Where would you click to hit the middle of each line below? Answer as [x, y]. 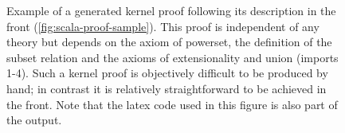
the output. [34, 120]
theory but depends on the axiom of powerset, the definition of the [169, 42]
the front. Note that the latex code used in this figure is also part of [172, 104]
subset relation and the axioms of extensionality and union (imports [172, 57]
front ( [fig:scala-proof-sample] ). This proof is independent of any [163, 26]
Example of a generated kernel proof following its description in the [171, 10]
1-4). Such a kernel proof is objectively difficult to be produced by [167, 73]
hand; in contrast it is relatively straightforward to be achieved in [167, 88]
